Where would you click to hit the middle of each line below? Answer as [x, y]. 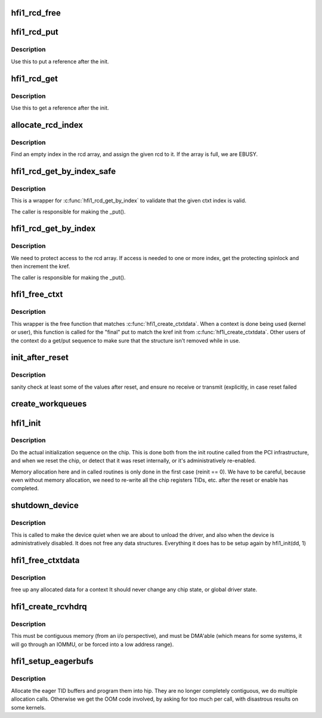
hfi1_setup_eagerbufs [52, 662]
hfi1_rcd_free [36, 13]
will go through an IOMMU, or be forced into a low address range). [92, 644]
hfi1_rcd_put [35, 32]
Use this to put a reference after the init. [60, 61]
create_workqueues [49, 404]
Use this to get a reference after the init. [60, 108]
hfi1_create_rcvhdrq [49, 607]
